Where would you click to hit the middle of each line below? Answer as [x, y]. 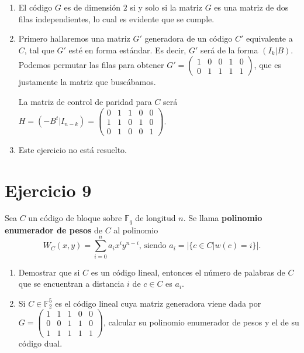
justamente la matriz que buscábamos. [87, 82]
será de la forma [229, 50]
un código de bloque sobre [75, 218]
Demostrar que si [49, 272]
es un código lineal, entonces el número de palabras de [188, 272]
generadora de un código [189, 38]
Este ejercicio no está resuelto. [72, 149]
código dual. [40, 343]
